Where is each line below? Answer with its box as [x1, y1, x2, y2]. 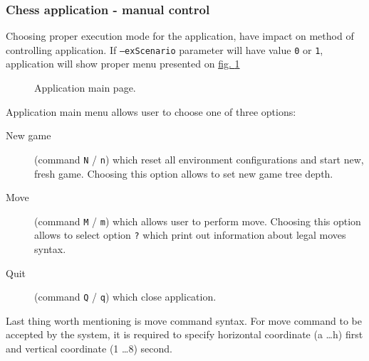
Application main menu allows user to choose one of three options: [6, 104, 296, 119]
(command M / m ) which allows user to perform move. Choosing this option [34, 213, 361, 228]
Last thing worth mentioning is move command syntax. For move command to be [6, 313, 362, 328]
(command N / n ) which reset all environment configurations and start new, [34, 151, 364, 166]
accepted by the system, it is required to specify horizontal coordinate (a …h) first [6, 327, 363, 342]
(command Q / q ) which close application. [34, 289, 217, 304]
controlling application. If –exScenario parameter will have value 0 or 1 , [6, 42, 323, 57]
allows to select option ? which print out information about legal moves [34, 227, 346, 242]
